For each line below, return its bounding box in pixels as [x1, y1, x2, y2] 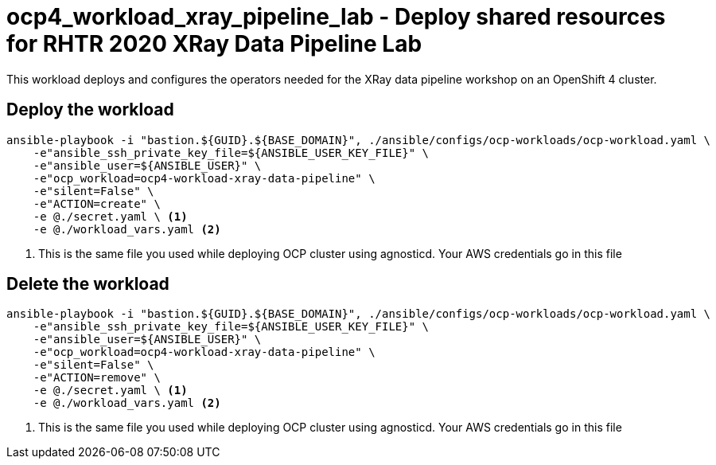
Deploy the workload [6, 100, 174, 120]
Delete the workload [6, 274, 169, 295]
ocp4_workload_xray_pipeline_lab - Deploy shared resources [6, 3, 666, 30]
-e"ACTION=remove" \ [33, 371, 161, 385]
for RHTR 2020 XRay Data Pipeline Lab [6, 30, 422, 57]
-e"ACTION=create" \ [33, 197, 161, 210]
